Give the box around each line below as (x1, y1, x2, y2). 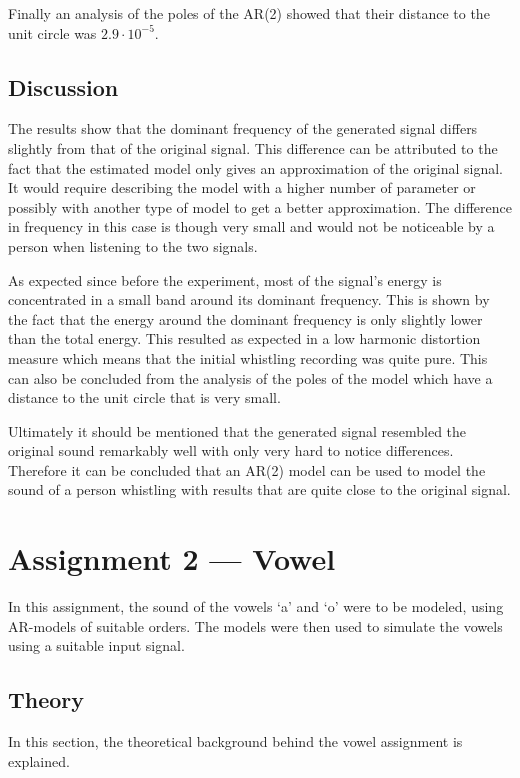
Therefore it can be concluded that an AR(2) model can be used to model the (8, 459, 486, 480)
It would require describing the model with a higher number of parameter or (8, 177, 476, 198)
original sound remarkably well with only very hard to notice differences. (8, 440, 454, 461)
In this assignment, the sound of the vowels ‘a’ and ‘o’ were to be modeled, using (8, 596, 504, 617)
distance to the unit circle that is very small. (8, 387, 281, 408)
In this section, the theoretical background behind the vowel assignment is (8, 731, 463, 752)
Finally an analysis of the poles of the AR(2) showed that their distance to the (8, 3, 490, 23)
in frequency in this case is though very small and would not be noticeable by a (8, 216, 495, 237)
